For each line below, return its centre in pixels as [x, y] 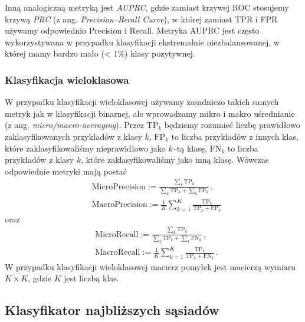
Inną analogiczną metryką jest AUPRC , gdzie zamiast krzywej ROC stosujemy [147, 7]
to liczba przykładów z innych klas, [235, 136]
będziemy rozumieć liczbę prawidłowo [232, 125]
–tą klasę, [190, 148]
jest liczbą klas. [91, 278]
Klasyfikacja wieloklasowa [67, 79]
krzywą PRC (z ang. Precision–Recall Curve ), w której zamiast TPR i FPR [141, 19]
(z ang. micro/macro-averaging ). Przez [74, 125]
